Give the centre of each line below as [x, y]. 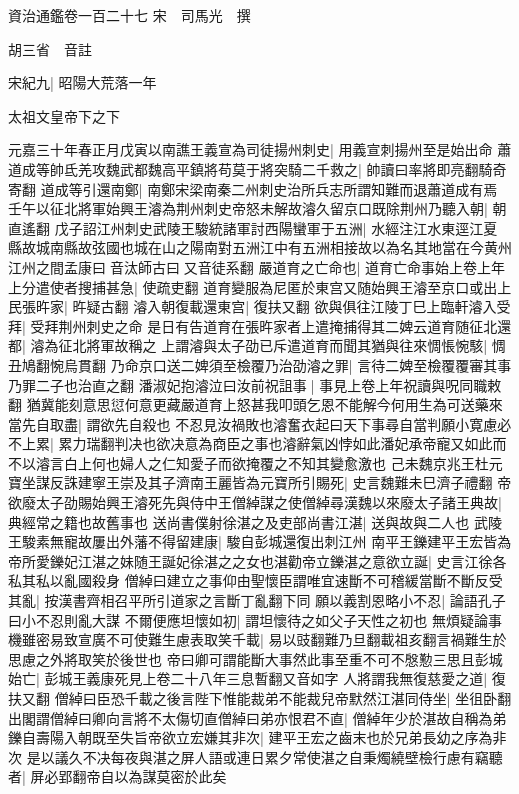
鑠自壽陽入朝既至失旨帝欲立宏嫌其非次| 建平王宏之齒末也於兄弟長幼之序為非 [257, 737]
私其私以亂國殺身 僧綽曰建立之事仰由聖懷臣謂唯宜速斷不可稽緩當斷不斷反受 [255, 580]
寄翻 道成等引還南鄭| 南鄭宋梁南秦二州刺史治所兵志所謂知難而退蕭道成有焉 [253, 188]
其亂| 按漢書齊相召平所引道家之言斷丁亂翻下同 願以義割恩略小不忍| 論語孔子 [257, 600]
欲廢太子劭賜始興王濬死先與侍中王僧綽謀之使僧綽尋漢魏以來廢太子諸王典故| [255, 502]
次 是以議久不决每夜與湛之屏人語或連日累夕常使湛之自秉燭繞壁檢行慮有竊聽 [255, 756]
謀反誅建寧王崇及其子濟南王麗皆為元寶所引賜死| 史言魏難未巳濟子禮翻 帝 [273, 482]
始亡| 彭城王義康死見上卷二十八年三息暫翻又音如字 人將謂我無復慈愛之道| [248, 678]
